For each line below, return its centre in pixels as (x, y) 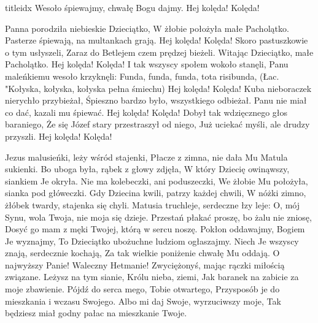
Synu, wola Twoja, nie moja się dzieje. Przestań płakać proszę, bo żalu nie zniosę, (158, 217)
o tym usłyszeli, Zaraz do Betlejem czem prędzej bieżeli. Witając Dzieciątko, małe (159, 52)
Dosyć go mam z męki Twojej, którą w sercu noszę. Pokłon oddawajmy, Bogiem (155, 229)
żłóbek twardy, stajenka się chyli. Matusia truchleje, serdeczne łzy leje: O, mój (152, 204)
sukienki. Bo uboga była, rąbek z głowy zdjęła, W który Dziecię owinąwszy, (147, 169)
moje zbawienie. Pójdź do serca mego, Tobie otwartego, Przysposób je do (142, 289)
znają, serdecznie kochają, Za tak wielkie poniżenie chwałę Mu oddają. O (142, 253)
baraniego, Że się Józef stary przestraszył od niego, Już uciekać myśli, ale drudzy (157, 124)
